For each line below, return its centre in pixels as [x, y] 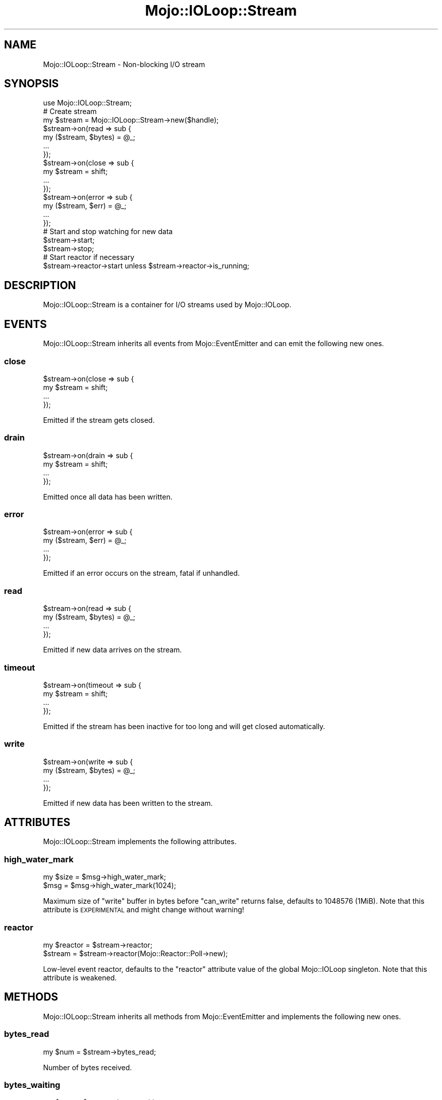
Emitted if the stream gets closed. [99, 420]
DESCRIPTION [40, 285]
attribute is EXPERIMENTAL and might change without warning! [144, 910]
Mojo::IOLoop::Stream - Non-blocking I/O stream [124, 64]
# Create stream [70, 112]
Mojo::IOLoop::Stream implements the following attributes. [140, 842]
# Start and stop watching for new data [108, 232]
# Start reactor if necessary [89, 257]
